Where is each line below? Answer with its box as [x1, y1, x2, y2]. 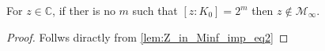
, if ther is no [52, 2, 115, 18]
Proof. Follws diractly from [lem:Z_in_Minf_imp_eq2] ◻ [6, 28, 289, 45]
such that [132, 2, 178, 18]
